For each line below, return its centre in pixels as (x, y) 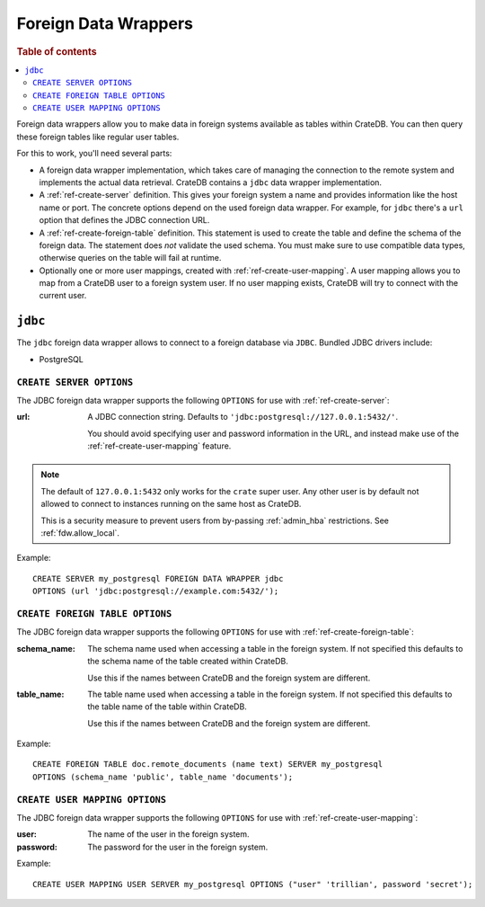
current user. (63, 296)
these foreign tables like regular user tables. (98, 137)
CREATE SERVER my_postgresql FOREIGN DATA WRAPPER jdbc (158, 578)
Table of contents (57, 51)
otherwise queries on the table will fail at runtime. (130, 258)
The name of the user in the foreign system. (169, 834)
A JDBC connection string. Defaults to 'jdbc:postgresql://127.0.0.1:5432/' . (243, 417)
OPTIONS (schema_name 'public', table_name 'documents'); (163, 777)
